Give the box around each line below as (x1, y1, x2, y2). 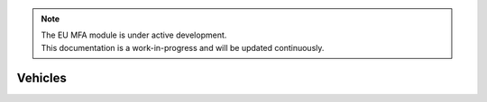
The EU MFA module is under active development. (41, 30, 227, 40)
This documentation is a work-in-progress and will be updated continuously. (41, 42, 325, 53)
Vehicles (16, 70, 67, 85)
